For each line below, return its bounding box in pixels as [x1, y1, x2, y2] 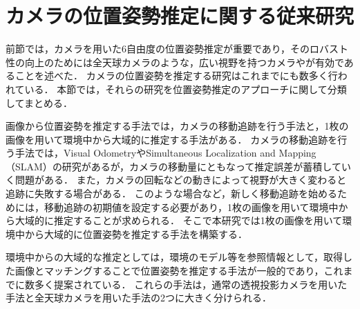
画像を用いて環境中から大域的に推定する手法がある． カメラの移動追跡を [6, 132, 338, 146]
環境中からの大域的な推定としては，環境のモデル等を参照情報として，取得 [6, 250, 343, 264]
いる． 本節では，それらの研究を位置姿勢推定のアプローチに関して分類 [24, 81, 347, 96]
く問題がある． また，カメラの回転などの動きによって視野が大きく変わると [6, 172, 347, 187]
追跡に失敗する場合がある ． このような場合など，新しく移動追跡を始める [6, 186, 337, 201]
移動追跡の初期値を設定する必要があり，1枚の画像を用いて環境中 [44, 199, 339, 214]
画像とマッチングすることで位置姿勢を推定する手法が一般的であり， [15, 263, 324, 278]
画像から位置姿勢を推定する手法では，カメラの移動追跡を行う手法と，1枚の [6, 119, 349, 133]
